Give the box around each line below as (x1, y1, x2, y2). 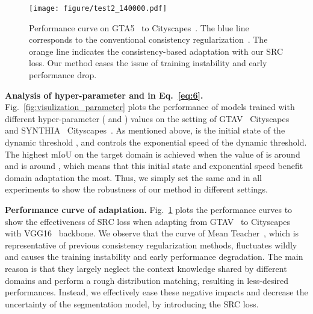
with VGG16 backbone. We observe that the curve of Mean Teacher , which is (5, 227, 299, 239)
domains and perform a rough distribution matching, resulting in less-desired (5, 274, 288, 286)
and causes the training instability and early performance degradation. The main (5, 250, 303, 263)
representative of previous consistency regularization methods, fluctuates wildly (5, 238, 297, 251)
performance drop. (29, 69, 97, 81)
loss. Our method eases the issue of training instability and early (29, 57, 267, 69)
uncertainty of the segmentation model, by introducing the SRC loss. (5, 297, 259, 310)
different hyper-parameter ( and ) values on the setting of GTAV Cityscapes (5, 112, 290, 125)
